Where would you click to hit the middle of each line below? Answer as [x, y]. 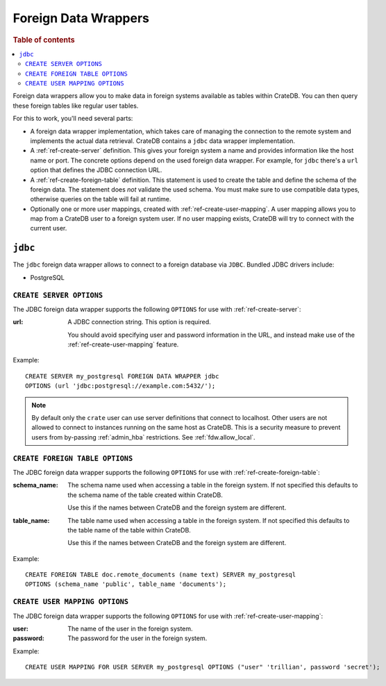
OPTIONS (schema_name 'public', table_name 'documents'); [126, 584]
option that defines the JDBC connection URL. [96, 170]
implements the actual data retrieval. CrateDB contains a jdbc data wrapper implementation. [162, 141]
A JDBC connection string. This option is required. [139, 322]
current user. [49, 228]
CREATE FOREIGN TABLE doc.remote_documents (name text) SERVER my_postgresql [161, 575]
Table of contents [44, 40]
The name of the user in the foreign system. [131, 628]
